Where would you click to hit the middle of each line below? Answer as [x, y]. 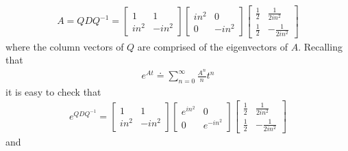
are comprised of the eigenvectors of [213, 46]
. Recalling [320, 46]
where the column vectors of [65, 46]
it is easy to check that [53, 91]
